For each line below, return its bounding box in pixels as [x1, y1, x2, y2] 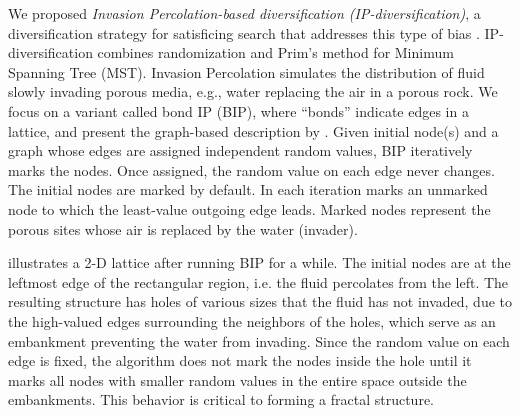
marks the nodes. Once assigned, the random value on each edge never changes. [8, 159, 495, 180]
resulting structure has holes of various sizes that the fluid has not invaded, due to [8, 291, 512, 312]
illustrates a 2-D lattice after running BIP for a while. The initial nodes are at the [8, 252, 511, 273]
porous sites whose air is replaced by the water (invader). [8, 218, 358, 239]
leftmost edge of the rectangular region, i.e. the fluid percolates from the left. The [8, 271, 509, 292]
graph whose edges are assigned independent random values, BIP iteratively [8, 140, 473, 161]
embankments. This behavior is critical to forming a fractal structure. [8, 389, 434, 410]
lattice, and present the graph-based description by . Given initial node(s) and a [8, 120, 499, 141]
